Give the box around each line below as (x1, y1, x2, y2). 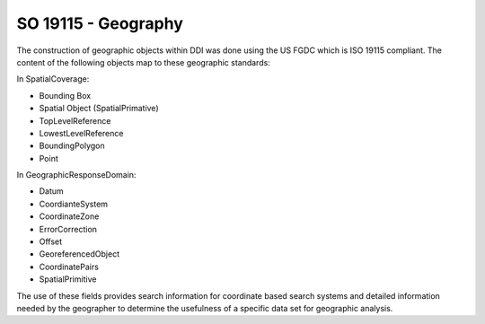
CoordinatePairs (39, 261, 99, 272)
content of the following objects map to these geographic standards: (16, 57, 271, 67)
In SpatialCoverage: (16, 74, 90, 84)
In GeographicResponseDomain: (16, 170, 137, 180)
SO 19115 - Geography (16, 13, 184, 33)
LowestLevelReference (39, 127, 124, 138)
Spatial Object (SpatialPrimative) (39, 103, 159, 114)
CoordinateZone (39, 211, 100, 222)
